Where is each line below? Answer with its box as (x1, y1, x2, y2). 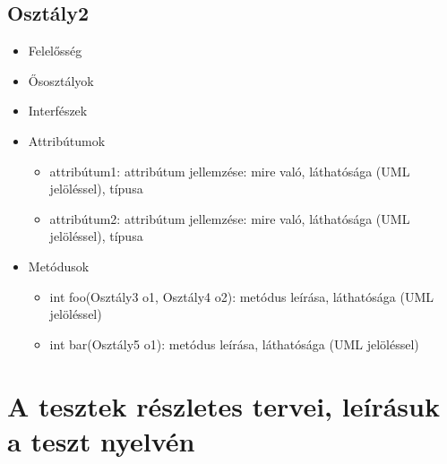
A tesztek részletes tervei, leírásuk (7, 387, 440, 424)
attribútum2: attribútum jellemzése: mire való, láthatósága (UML (49, 209, 410, 228)
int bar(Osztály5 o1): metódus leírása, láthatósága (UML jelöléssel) (49, 334, 419, 353)
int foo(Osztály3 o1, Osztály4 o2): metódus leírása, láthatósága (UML (49, 287, 434, 305)
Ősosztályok (28, 71, 94, 90)
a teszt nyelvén (7, 422, 195, 459)
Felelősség (28, 41, 82, 60)
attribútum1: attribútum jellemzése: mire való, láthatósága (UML (49, 161, 410, 180)
